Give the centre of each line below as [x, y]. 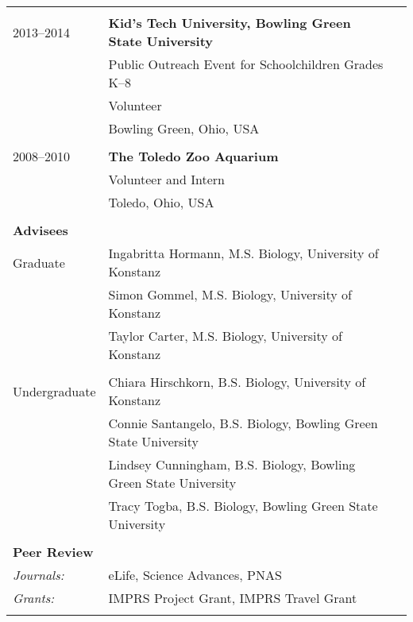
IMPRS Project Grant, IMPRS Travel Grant [233, 598]
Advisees [41, 230]
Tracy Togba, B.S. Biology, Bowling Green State [243, 506]
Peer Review [53, 552]
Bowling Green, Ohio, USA [184, 128]
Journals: [39, 575]
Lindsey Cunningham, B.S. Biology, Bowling [232, 464]
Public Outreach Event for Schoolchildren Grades [246, 64]
